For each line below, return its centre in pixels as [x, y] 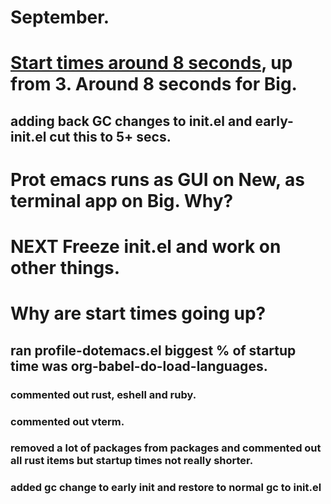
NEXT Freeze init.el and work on [146, 247]
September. [60, 17]
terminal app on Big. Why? [122, 200]
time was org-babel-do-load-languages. [139, 366]
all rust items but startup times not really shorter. [132, 461]
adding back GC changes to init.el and [131, 121]
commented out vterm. [67, 421]
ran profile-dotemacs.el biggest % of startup [153, 350]
